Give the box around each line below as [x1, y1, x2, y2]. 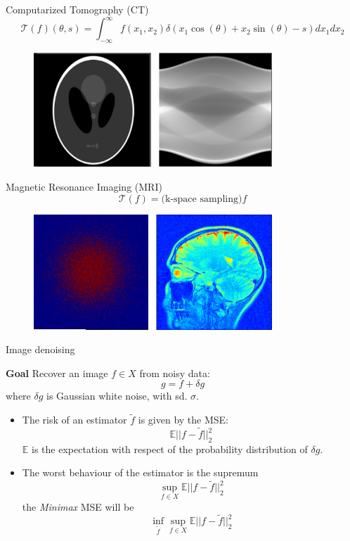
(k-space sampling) [161, 193, 242, 204]
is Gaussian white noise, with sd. [46, 388, 188, 403]
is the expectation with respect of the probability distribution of [32, 441, 308, 456]
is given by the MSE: [138, 412, 229, 427]
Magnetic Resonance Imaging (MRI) [6, 179, 162, 194]
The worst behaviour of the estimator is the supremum [22, 465, 259, 480]
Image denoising [6, 342, 75, 357]
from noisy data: [139, 365, 210, 380]
